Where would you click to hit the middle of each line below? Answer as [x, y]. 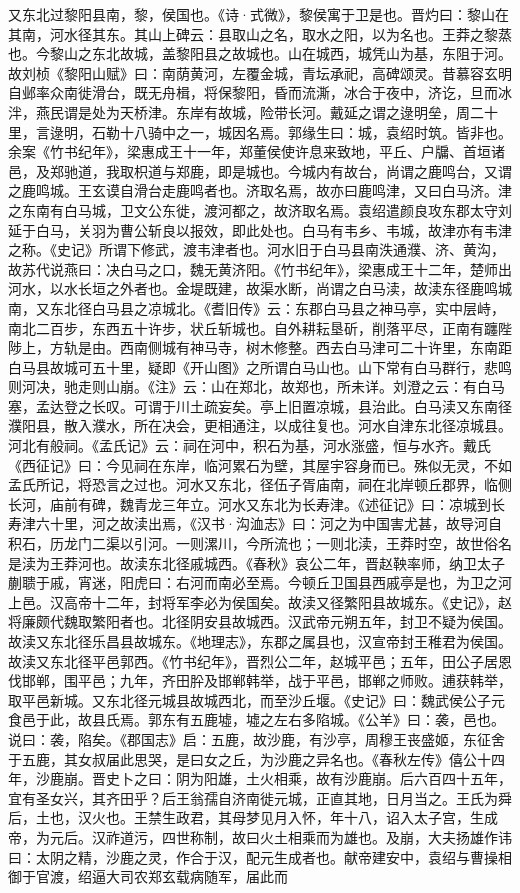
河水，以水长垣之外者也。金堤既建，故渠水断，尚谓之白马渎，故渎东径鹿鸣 [253, 288]
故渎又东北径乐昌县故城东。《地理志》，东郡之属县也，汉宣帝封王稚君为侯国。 [260, 641]
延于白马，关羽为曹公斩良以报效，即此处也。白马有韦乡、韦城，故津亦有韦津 [260, 229]
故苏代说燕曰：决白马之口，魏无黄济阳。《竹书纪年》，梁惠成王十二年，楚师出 [260, 268]
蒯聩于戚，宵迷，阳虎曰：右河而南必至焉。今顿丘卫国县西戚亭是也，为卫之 [253, 582]
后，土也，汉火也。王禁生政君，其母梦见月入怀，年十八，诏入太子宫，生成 [253, 817]
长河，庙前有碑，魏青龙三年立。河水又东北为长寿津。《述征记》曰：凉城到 [249, 503]
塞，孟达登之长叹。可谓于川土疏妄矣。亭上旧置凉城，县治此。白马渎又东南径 [260, 405]
